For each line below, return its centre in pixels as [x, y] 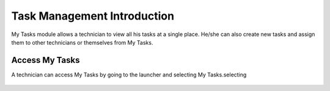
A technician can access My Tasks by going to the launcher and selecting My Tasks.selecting [129, 75]
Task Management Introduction [93, 16]
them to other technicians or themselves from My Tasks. [82, 42]
